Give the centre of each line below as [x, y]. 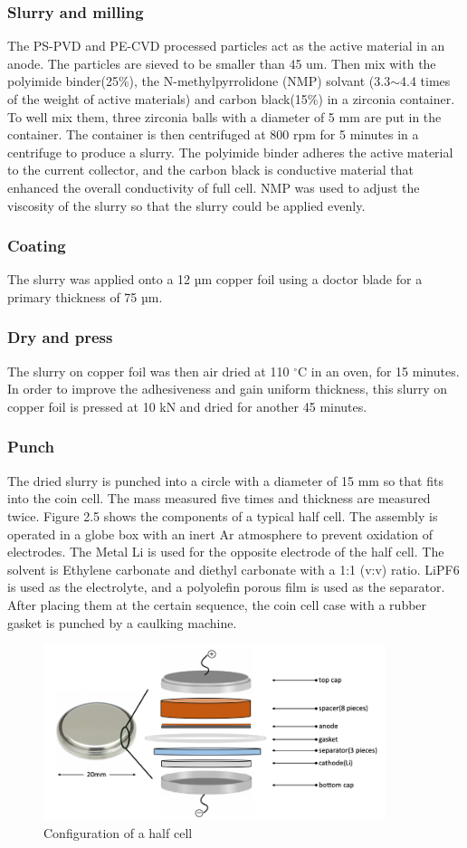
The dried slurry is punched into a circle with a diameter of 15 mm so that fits [225, 480]
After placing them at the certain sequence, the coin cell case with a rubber [217, 604]
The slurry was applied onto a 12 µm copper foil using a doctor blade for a [215, 279]
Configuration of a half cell [118, 832]
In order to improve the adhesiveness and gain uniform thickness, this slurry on [228, 389]
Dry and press [60, 337]
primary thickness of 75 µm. [85, 296]
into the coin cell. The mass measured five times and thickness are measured [219, 498]
